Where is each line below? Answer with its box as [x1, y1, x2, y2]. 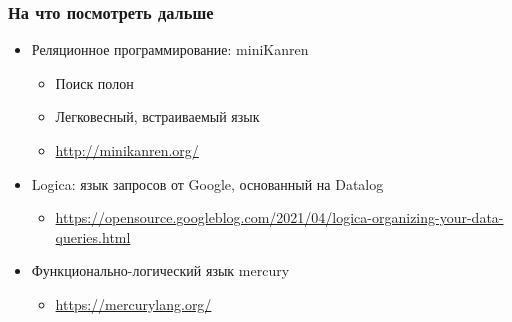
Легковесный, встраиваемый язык [55, 106, 260, 127]
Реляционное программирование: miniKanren [31, 39, 309, 60]
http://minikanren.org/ [55, 140, 199, 160]
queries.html [55, 226, 131, 247]
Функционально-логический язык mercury [31, 260, 290, 281]
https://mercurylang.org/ [55, 293, 212, 314]
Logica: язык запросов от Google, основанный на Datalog [31, 173, 384, 194]
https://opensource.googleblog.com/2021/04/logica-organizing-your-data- [55, 207, 504, 228]
